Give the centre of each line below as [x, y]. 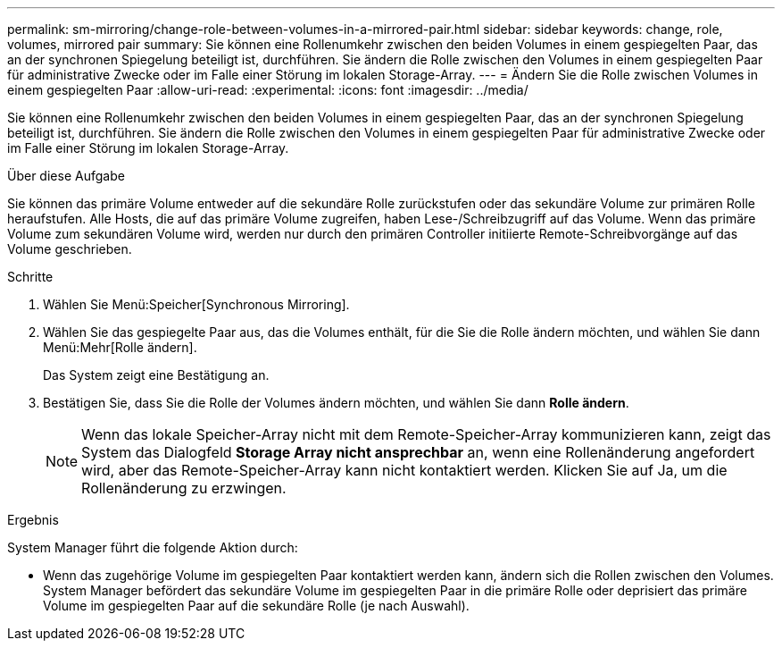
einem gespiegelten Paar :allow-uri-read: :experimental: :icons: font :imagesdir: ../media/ [268, 90]
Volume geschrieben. [70, 249]
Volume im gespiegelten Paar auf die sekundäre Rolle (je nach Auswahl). [256, 606]
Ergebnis [33, 520]
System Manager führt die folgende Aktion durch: [153, 547]
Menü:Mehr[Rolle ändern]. [120, 347]
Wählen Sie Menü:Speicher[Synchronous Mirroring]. [196, 304]
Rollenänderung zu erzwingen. [184, 488]
